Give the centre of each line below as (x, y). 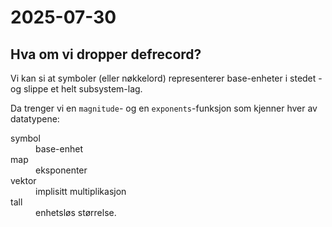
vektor (23, 180)
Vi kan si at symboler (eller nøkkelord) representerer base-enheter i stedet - (166, 78)
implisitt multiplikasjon (81, 191)
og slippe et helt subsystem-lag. (76, 89)
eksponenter (61, 170)
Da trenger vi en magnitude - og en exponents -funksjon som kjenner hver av (164, 108)
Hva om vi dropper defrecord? (106, 54)
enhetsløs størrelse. (76, 212)
